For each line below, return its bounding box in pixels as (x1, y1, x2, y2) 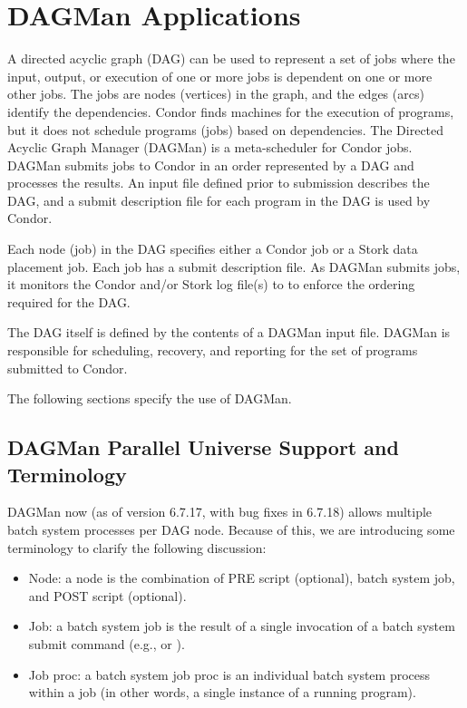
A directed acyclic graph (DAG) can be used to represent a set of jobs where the (7, 49, 455, 68)
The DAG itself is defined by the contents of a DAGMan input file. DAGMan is (7, 323, 451, 342)
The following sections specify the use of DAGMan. (7, 389, 292, 408)
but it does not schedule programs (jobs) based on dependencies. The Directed (7, 120, 444, 139)
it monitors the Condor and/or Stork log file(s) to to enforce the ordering (7, 275, 415, 294)
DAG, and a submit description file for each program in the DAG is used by (7, 190, 431, 209)
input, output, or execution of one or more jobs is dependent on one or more (7, 66, 433, 85)
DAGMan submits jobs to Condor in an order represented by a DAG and (7, 155, 414, 174)
